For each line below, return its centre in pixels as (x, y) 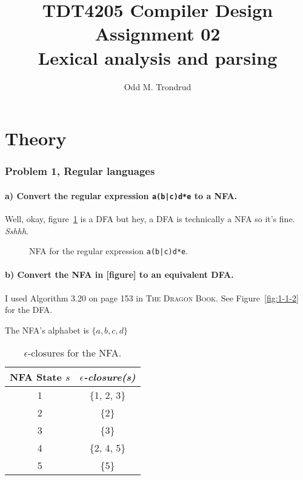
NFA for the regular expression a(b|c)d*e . (109, 251)
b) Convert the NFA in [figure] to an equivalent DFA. (119, 275)
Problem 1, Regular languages (80, 171)
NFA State (36, 377)
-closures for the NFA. (75, 353)
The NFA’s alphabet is (47, 330)
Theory (36, 138)
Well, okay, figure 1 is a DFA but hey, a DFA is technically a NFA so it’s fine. (150, 218)
